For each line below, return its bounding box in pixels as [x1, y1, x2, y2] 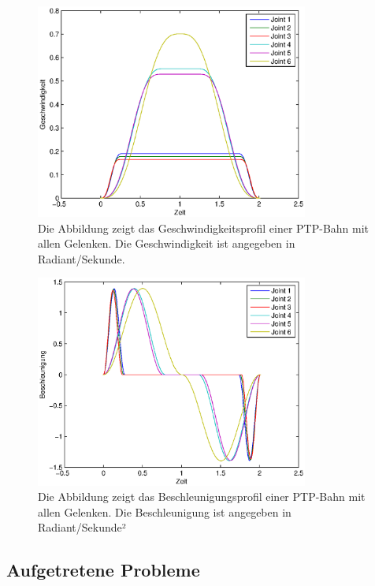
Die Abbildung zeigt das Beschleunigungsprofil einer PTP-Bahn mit [38, 488, 366, 505]
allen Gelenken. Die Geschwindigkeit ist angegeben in [38, 235, 295, 252]
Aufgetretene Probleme [6, 558, 200, 582]
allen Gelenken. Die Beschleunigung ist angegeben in [38, 503, 291, 520]
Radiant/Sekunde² [38, 519, 126, 536]
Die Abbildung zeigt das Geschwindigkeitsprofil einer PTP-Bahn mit [38, 219, 369, 236]
